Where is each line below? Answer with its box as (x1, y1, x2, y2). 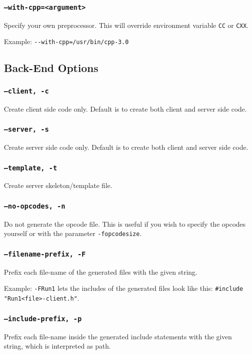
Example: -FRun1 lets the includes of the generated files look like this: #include (4, 283, 243, 293)
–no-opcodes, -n (4, 202, 65, 210)
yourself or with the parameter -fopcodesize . (4, 228, 142, 238)
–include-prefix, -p (4, 314, 82, 323)
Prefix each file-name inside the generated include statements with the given (4, 331, 232, 341)
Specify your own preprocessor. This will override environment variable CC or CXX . (4, 20, 249, 30)
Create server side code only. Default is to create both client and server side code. (4, 142, 249, 152)
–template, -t (4, 164, 57, 172)
